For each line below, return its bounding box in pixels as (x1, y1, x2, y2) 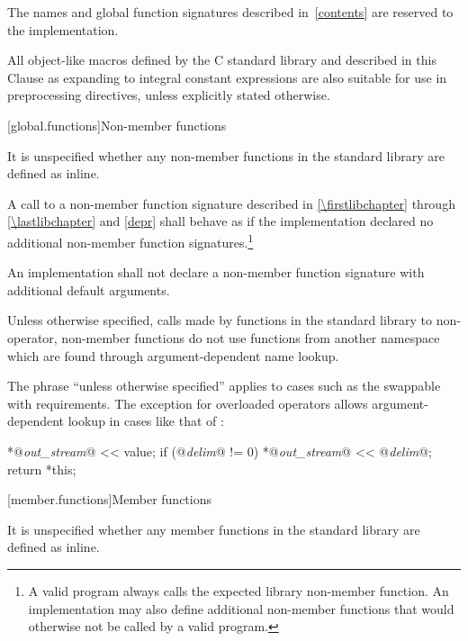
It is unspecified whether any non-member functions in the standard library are (7, 146, 445, 165)
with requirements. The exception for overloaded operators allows (7, 393, 368, 412)
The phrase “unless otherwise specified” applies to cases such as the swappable (7, 376, 441, 395)
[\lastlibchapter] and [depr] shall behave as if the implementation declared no (7, 212, 434, 230)
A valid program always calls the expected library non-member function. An (28, 581, 449, 600)
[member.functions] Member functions (7, 490, 211, 509)
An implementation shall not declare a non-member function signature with (7, 263, 425, 282)
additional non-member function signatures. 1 (7, 230, 254, 251)
